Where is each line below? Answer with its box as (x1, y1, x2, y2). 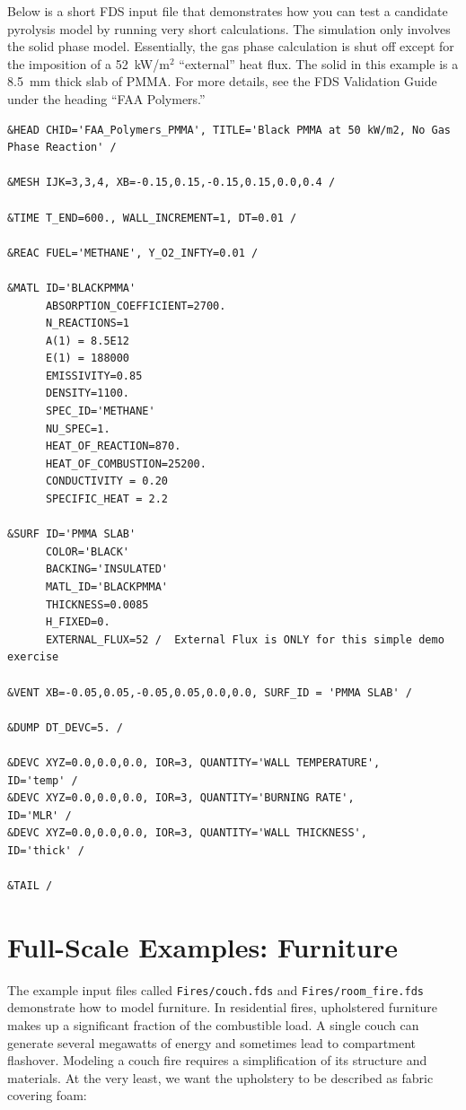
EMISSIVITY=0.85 (45, 369, 143, 382)
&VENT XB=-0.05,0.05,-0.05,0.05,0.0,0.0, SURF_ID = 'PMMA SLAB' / (7, 686, 413, 699)
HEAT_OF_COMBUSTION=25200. (45, 457, 207, 470)
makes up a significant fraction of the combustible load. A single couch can (7, 1016, 419, 1035)
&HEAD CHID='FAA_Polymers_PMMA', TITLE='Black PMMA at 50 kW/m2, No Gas (7, 123, 451, 136)
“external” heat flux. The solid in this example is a (179, 54, 459, 73)
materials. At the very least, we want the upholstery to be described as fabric (7, 1068, 434, 1087)
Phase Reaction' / (7, 141, 117, 154)
